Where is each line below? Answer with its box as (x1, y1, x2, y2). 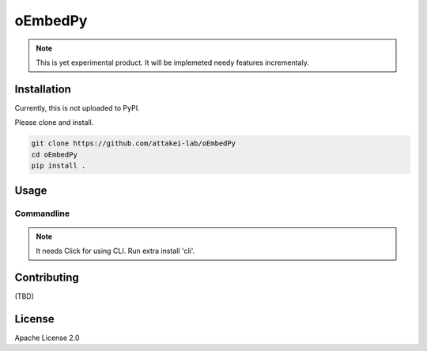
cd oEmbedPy (31, 150, 78, 159)
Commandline (14, 208, 70, 219)
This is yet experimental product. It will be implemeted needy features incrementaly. (36, 58, 310, 67)
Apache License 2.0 (14, 333, 80, 342)
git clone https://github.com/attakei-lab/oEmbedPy (31, 139, 236, 148)
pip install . (31, 161, 86, 170)
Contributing (14, 270, 79, 284)
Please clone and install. (14, 118, 94, 127)
